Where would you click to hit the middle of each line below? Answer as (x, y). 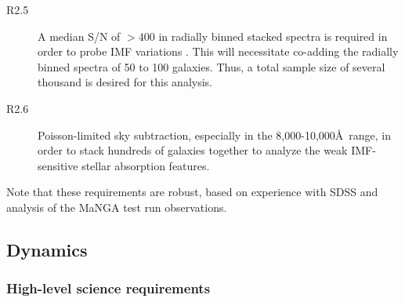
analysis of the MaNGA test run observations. (117, 207)
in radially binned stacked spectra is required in (273, 36)
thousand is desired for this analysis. (125, 82)
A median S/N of (79, 36)
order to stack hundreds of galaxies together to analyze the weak (193, 150)
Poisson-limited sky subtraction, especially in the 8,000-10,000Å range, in (215, 135)
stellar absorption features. (146, 165)
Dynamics (47, 249)
